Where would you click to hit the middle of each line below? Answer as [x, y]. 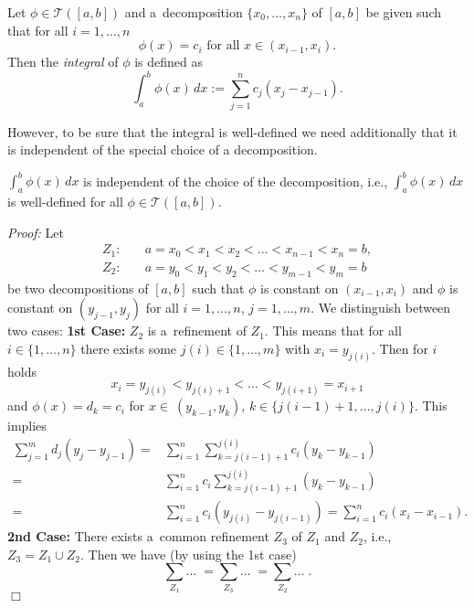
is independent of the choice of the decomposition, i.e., [236, 181]
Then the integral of [63, 62]
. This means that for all [333, 331]
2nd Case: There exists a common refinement [138, 536]
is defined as [169, 62]
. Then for [400, 348]
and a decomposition [184, 12]
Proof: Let [36, 232]
